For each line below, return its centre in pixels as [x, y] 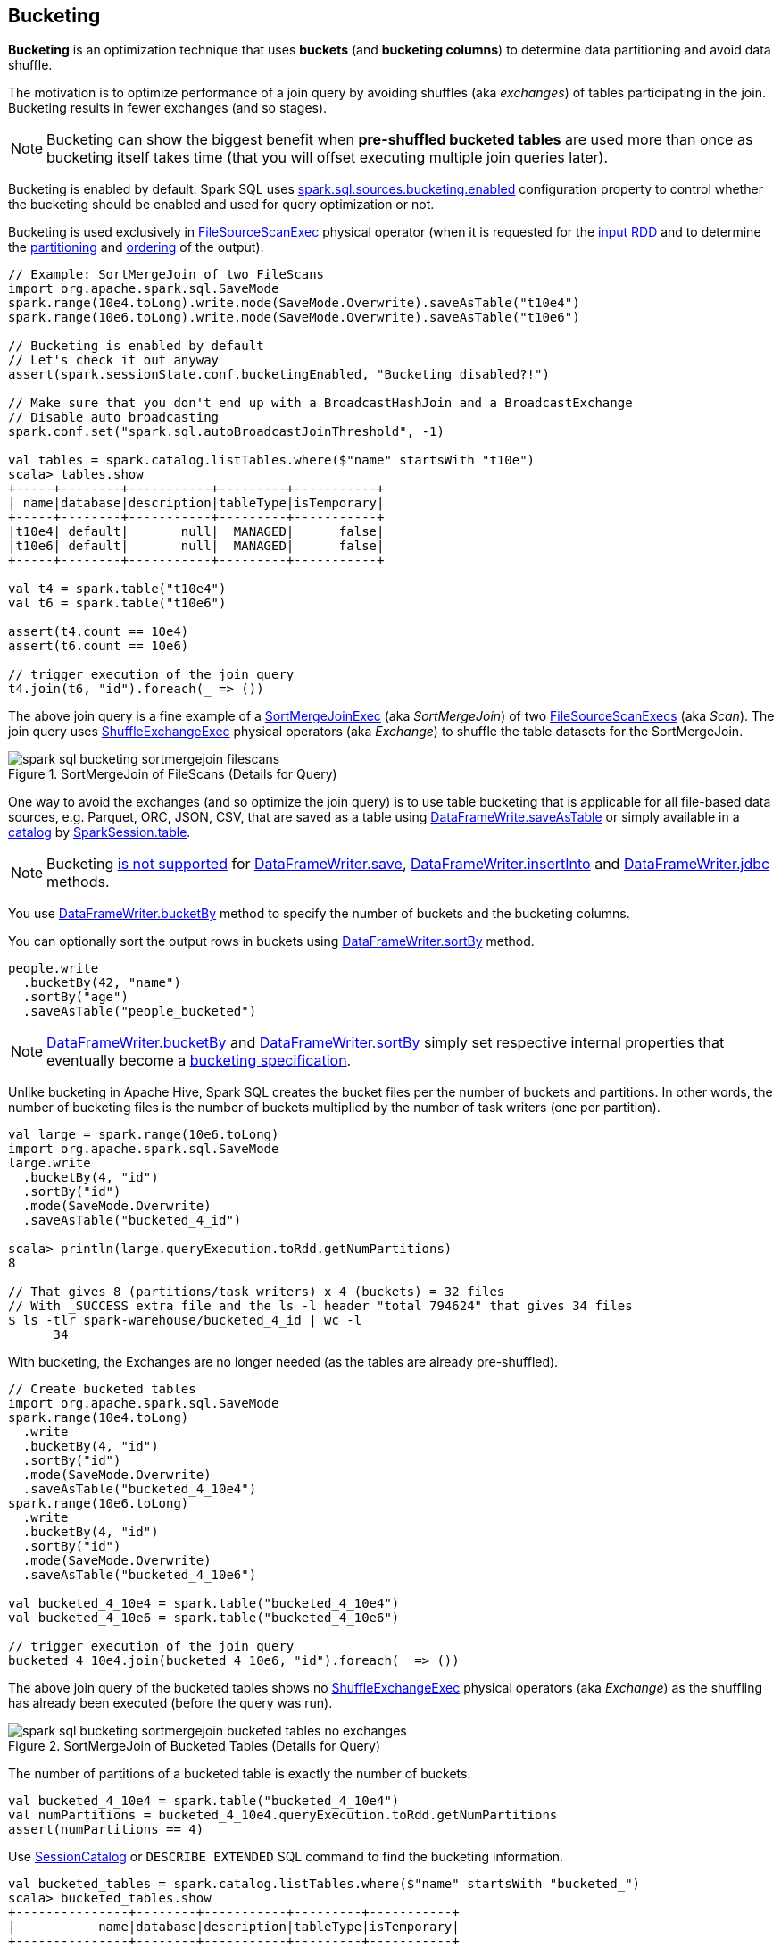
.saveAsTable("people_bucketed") [140, 1012]
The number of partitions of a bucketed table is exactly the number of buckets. [240, 1774]
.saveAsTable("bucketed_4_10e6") [140, 1575]
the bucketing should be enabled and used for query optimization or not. [221, 205]
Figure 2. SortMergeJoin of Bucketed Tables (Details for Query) [195, 1746]
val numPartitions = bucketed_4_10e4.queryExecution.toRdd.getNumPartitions [283, 1815]
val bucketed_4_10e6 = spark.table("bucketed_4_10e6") [204, 1618]
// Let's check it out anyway [114, 360]
